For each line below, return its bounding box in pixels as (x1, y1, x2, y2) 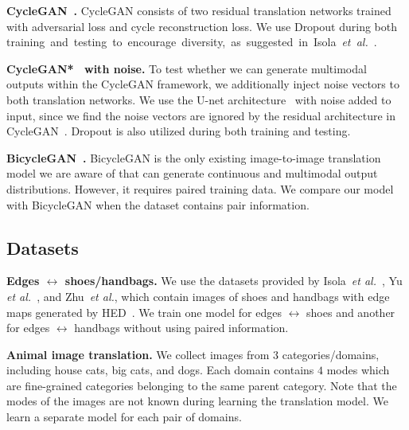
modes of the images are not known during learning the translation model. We (6, 393, 388, 409)
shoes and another (306, 303, 395, 320)
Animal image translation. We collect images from (6, 346, 270, 362)
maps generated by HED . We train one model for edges (6, 303, 282, 320)
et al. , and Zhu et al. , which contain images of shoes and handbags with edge (6, 287, 390, 304)
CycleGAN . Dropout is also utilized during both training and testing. (6, 123, 351, 139)
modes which (326, 362, 390, 378)
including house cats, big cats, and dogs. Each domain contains (6, 362, 314, 378)
